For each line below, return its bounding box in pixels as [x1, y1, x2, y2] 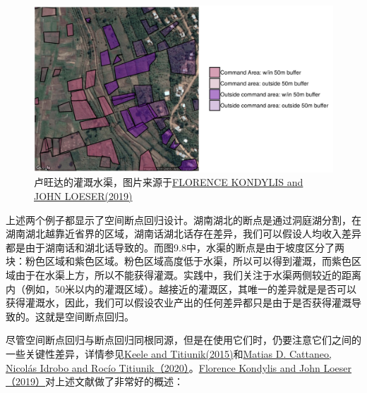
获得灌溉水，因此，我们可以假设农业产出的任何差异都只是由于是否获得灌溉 [6, 295, 351, 310]
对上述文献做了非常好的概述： [45, 374, 183, 389]
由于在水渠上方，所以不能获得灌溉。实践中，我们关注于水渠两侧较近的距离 [15, 268, 361, 282]
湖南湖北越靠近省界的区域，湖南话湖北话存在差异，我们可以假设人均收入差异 [6, 226, 361, 241]
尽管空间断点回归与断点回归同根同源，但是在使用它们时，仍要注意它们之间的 [6, 332, 361, 347]
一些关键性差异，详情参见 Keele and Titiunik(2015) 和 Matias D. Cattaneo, [6, 346, 332, 361]
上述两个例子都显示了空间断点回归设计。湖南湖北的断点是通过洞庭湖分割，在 [6, 212, 361, 227]
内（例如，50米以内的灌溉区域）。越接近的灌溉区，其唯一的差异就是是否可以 [6, 281, 356, 296]
